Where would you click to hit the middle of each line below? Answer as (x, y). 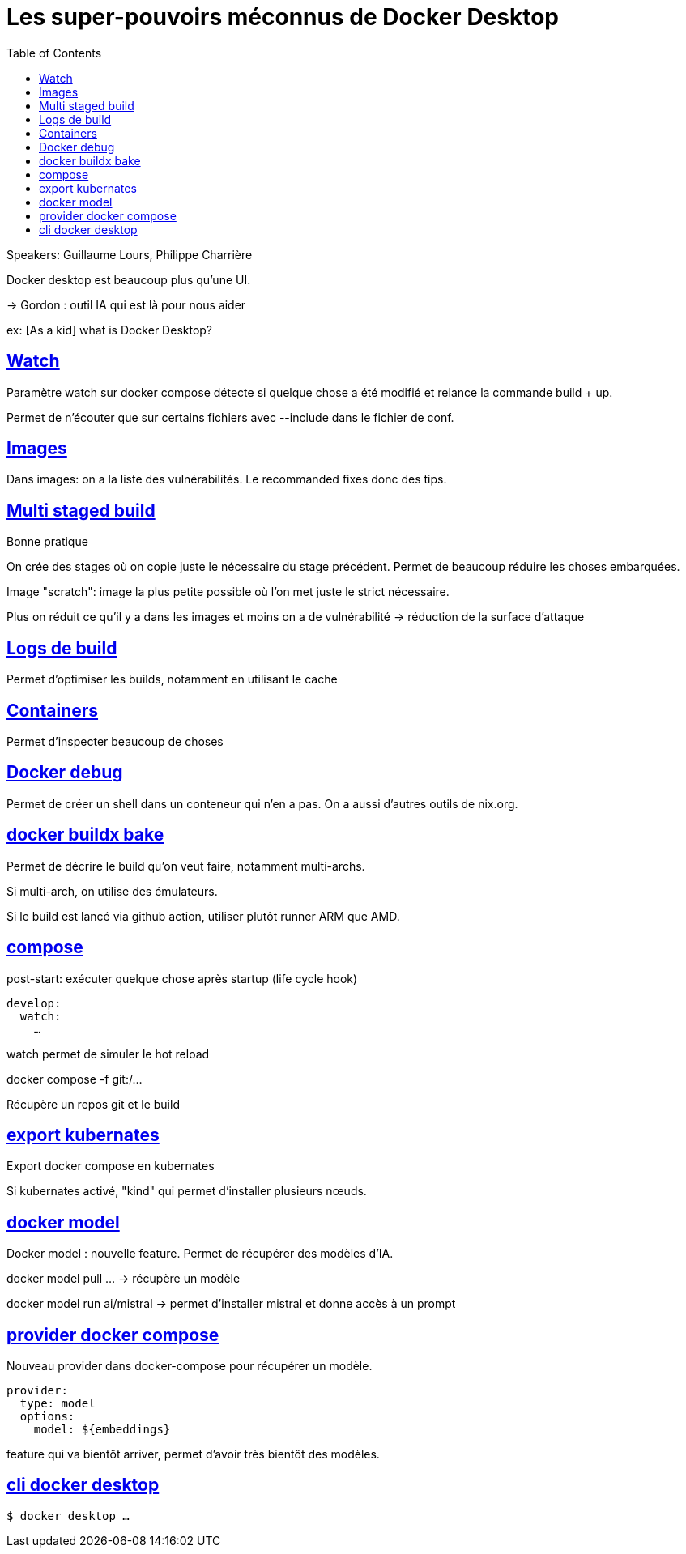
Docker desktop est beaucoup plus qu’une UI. (129, 279)
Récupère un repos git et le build (93, 1104)
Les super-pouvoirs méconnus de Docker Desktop (283, 17)
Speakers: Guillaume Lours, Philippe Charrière (130, 254)
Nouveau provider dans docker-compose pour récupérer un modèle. (190, 1366)
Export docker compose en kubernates (111, 1166)
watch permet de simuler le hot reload (108, 1054)
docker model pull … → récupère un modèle (124, 1279)
